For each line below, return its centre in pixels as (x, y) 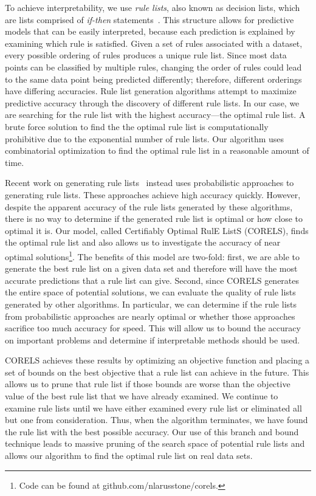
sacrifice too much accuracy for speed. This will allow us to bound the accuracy (153, 328)
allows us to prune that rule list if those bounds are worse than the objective (148, 384)
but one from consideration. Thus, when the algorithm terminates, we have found (156, 420)
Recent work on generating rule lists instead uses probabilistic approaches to (149, 183)
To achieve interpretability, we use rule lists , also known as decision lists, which (153, 7)
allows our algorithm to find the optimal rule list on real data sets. (129, 456)
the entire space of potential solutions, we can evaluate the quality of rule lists (150, 292)
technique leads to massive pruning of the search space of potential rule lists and (155, 443)
